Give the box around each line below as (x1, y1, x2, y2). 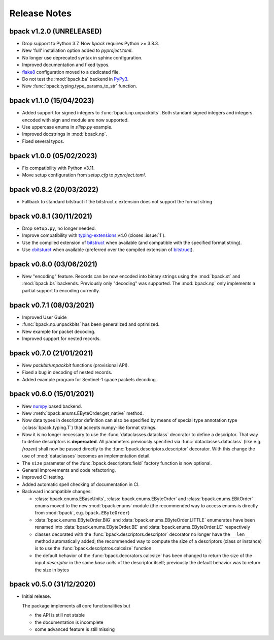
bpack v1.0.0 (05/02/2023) (9, 151, 97, 160)
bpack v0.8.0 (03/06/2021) (9, 260, 98, 268)
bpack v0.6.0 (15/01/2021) (9, 389, 94, 399)
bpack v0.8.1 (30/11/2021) (9, 211, 92, 221)
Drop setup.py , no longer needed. (22, 225, 96, 231)
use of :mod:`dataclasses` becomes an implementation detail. (22, 453, 151, 459)
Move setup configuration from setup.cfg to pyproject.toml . (22, 172, 146, 178)
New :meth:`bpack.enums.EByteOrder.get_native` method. (22, 410, 144, 416)
